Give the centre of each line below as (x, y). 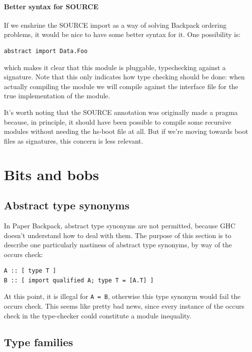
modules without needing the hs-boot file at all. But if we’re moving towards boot (126, 131)
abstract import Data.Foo (46, 51)
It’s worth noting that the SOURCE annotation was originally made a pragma (121, 112)
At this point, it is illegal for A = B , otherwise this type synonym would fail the (122, 296)
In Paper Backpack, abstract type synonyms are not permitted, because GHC (120, 225)
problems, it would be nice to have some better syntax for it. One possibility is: (122, 34)
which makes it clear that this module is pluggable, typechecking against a (115, 67)
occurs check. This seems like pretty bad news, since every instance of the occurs (124, 306)
